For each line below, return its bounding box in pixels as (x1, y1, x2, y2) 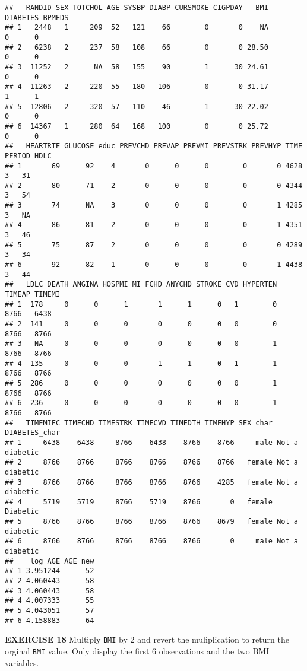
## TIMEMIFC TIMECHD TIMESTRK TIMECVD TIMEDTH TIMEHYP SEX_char (5, 418, 273, 427)
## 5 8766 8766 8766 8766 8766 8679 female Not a (5, 517, 298, 526)
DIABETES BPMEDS (5, 13, 69, 22)
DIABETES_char (5, 428, 61, 437)
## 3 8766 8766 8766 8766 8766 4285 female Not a (5, 478, 298, 486)
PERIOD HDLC (5, 151, 52, 160)
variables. (5, 656, 39, 669)
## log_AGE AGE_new (5, 556, 94, 565)
